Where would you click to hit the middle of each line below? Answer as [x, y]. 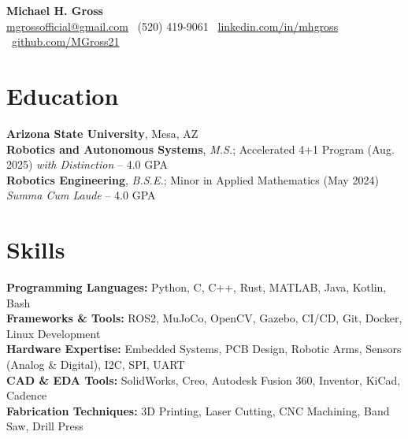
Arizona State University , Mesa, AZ [102, 133]
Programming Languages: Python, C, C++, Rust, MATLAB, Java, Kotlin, [197, 287]
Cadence [27, 395]
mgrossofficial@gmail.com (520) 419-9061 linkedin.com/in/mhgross [172, 26]
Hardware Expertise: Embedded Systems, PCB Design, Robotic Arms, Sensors [204, 349]
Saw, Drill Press [45, 426]
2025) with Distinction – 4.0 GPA [87, 164]
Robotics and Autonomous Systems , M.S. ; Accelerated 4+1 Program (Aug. [200, 149]
